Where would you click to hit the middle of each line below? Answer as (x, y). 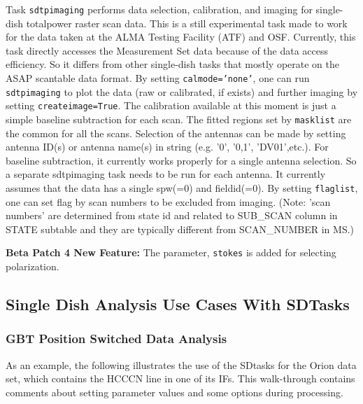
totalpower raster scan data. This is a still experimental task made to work (187, 23)
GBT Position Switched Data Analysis (116, 339)
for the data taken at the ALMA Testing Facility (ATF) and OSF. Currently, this (181, 37)
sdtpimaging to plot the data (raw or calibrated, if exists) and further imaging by (182, 91)
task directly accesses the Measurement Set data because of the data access (167, 50)
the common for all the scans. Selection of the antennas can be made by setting (176, 133)
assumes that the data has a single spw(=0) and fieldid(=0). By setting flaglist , (182, 188)
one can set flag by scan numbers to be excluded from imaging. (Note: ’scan (168, 201)
